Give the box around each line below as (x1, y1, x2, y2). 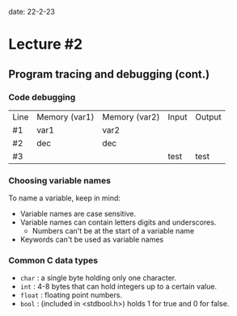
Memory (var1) (36, 111, 95, 122)
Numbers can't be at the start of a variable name (32, 226, 195, 236)
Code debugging (8, 91, 76, 103)
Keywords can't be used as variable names (19, 234, 164, 245)
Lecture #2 (8, 36, 83, 53)
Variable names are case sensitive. (19, 209, 137, 219)
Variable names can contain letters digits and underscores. (19, 217, 217, 227)
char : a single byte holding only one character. (19, 273, 177, 283)
